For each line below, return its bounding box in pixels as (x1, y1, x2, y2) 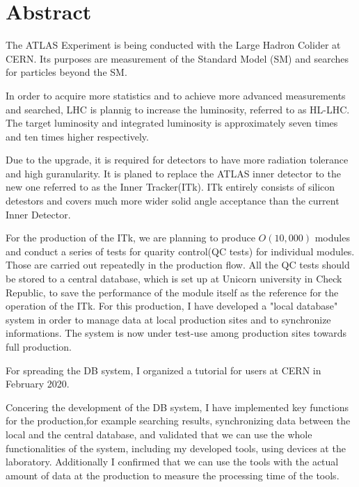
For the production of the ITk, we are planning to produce (6, 230, 255, 245)
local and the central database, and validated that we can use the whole (6, 426, 312, 441)
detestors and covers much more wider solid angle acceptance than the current (6, 193, 340, 208)
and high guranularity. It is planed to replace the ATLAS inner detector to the (6, 166, 341, 180)
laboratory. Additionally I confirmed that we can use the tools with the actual (6, 454, 339, 469)
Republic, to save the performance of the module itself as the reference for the (6, 285, 339, 299)
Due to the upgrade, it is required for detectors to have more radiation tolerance (6, 152, 349, 167)
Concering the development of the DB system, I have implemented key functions (6, 399, 349, 414)
